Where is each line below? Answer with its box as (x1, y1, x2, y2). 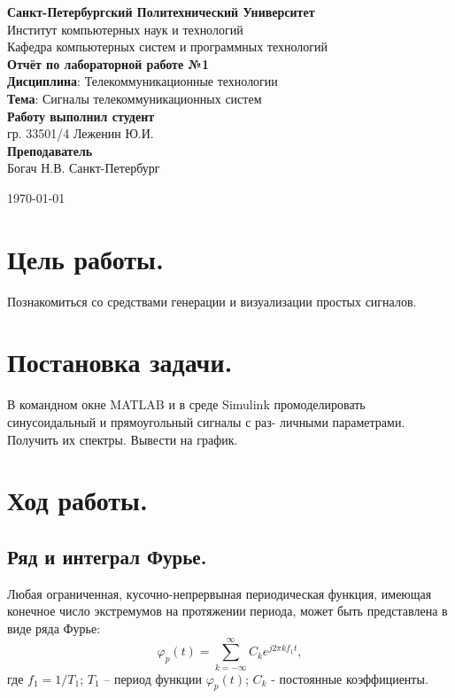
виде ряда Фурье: (7, 618, 101, 637)
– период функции (104, 669, 202, 687)
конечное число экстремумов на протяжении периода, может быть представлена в (7, 601, 448, 620)
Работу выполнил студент (7, 106, 155, 125)
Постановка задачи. (7, 344, 233, 380)
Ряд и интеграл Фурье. (7, 542, 207, 570)
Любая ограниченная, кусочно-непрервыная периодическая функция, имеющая (7, 584, 432, 602)
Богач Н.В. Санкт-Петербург (7, 159, 160, 177)
